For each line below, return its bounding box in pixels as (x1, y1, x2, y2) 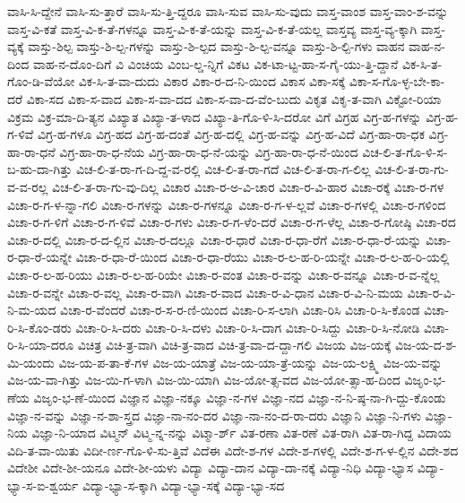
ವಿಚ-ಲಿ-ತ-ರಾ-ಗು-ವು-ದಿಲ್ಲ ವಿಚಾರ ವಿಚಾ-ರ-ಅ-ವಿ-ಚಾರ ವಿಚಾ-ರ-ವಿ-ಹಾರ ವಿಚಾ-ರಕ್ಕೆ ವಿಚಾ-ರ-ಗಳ (52, 177, 444, 195)
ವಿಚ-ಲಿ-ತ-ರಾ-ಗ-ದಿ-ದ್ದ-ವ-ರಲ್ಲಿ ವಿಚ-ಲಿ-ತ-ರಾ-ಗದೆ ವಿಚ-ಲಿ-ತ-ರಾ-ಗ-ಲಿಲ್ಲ (75, 160, 371, 178)
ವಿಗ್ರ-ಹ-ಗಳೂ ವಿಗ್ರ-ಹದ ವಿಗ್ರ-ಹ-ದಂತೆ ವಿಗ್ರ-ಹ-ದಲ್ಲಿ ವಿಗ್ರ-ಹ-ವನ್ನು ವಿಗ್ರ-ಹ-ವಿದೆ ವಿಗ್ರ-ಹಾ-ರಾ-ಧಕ (38, 125, 425, 143)
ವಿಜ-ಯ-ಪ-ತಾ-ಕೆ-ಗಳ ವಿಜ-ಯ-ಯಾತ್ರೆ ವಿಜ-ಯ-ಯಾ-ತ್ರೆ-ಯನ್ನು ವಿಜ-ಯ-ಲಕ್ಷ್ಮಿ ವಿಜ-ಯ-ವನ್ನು (58, 352, 443, 371)
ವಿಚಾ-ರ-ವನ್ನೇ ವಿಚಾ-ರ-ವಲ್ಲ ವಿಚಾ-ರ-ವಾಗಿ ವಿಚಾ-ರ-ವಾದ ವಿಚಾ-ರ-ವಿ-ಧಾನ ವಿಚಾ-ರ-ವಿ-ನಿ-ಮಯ (7, 282, 403, 301)
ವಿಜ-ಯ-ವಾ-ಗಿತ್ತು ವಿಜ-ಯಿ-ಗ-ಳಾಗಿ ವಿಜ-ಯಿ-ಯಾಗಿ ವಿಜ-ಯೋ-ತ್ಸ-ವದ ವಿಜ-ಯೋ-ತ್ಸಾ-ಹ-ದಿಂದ (7, 370, 400, 389)
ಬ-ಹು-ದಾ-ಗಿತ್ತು (7, 160, 73, 178)
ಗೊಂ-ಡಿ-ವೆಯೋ (7, 72, 75, 91)
